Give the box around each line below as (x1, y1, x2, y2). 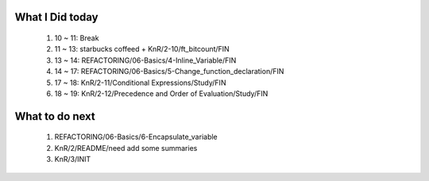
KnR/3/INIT (54, 155, 91, 164)
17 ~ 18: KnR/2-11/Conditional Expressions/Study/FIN (54, 78, 226, 87)
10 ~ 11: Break (54, 33, 99, 43)
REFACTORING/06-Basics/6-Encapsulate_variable (54, 132, 218, 142)
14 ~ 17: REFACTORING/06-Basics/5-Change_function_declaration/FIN (54, 67, 284, 76)
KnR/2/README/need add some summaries (54, 143, 198, 152)
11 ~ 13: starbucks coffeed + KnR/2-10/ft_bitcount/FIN (54, 44, 230, 54)
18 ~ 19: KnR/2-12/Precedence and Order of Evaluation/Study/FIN (54, 88, 269, 98)
